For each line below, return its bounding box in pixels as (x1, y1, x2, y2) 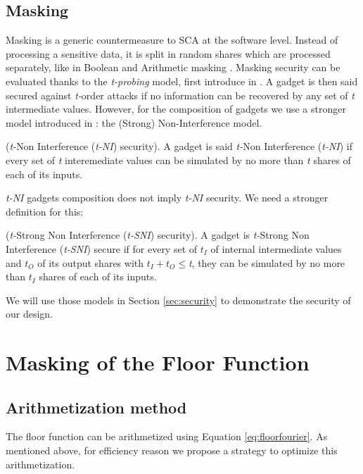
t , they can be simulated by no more (188, 255, 345, 270)
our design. (6, 306, 53, 321)
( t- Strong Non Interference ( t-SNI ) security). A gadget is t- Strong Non (6, 227, 310, 242)
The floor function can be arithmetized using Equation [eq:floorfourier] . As (6, 429, 328, 444)
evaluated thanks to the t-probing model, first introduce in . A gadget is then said (6, 73, 358, 88)
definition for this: (6, 204, 84, 218)
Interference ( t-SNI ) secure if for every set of (6, 241, 198, 256)
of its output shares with (37, 255, 144, 270)
